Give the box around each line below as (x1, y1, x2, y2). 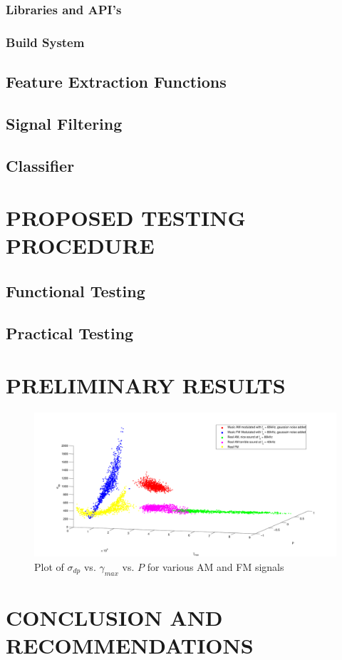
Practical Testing (6, 321, 134, 344)
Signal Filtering (6, 112, 123, 134)
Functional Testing (6, 279, 145, 301)
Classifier (6, 154, 75, 176)
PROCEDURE (6, 231, 155, 260)
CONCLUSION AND (6, 602, 223, 631)
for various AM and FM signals (147, 559, 284, 574)
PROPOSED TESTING (6, 203, 246, 232)
